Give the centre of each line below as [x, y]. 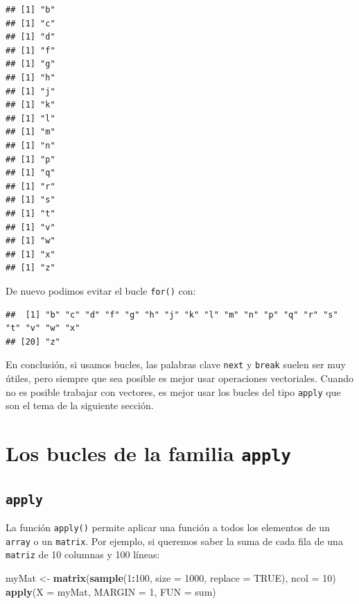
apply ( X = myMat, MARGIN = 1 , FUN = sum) [111, 591]
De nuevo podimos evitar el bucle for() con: [101, 290]
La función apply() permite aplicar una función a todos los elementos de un [168, 527]
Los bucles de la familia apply [148, 453]
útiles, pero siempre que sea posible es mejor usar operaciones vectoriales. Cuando [180, 378]
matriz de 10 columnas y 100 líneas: [83, 554]
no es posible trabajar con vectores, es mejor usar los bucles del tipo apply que [173, 391]
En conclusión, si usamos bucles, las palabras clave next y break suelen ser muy [176, 364]
